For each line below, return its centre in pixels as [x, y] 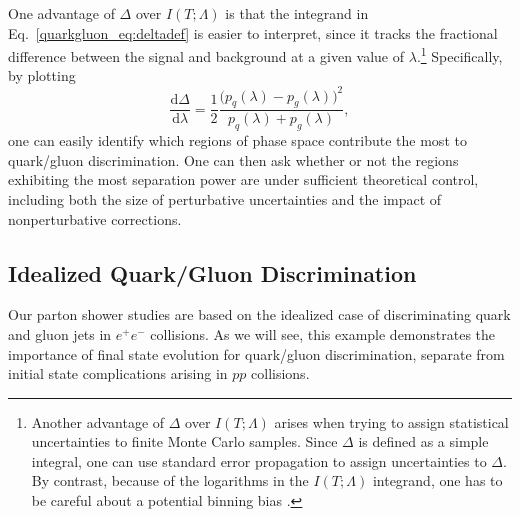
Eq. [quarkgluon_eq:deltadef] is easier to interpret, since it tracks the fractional [253, 32]
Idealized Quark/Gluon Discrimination [212, 272]
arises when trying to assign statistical [391, 421]
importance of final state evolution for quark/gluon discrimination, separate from [256, 353]
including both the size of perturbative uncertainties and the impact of [225, 198]
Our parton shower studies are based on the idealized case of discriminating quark [259, 314]
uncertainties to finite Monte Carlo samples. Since [184, 441]
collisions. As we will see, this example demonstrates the [323, 333]
